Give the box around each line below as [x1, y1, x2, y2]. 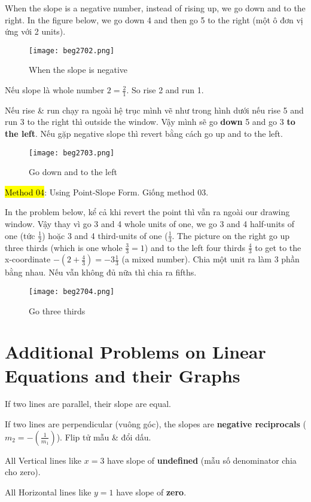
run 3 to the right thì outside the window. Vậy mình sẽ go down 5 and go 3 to [5, 115, 295, 128]
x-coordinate [5, 253, 51, 265]
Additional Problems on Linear [5, 339, 266, 364]
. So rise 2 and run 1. [126, 84, 204, 96]
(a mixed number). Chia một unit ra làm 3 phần [121, 253, 300, 265]
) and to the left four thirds [144, 241, 246, 253]
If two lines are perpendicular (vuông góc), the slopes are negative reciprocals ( [5, 418, 307, 430]
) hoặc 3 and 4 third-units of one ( [42, 229, 168, 241]
